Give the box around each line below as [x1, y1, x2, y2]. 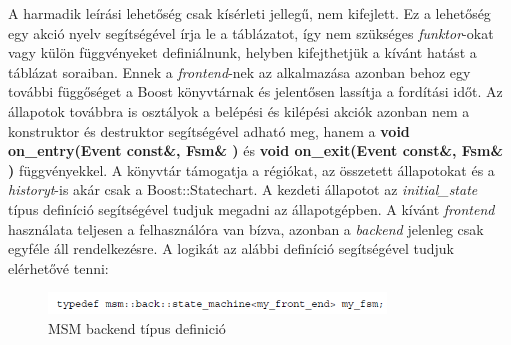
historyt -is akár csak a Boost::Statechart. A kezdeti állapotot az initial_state [8, 179, 478, 200]
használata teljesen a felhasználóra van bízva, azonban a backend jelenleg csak [8, 218, 484, 239]
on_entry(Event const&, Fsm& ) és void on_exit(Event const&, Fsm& [8, 140, 503, 161]
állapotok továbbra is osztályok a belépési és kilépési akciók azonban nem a [8, 100, 470, 121]
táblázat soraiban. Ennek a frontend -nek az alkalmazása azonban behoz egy [8, 61, 471, 82]
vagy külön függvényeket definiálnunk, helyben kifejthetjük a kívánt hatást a [8, 42, 477, 63]
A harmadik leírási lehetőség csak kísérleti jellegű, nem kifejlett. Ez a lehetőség [8, 3, 491, 23]
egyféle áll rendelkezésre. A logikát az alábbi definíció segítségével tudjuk [8, 238, 454, 259]
